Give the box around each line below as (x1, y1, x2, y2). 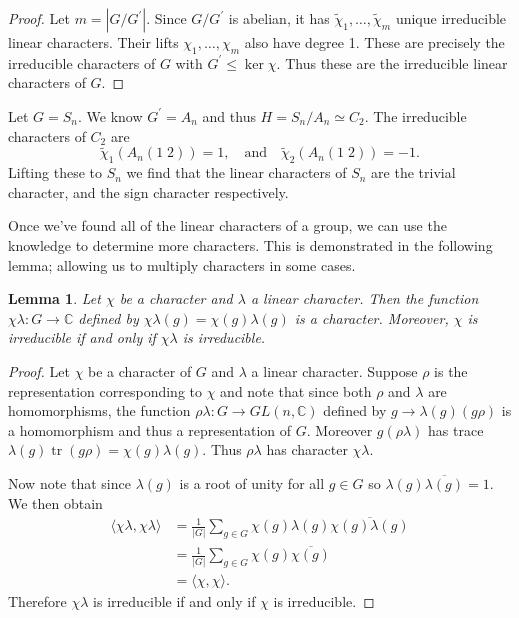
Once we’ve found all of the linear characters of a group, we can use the (8, 215, 447, 236)
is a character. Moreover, (294, 307, 449, 328)
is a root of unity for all (179, 472, 325, 493)
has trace (428, 419, 484, 440)
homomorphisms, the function (8, 400, 191, 421)
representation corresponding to (8, 380, 202, 401)
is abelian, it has (228, 8, 330, 28)
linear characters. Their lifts (8, 32, 179, 52)
